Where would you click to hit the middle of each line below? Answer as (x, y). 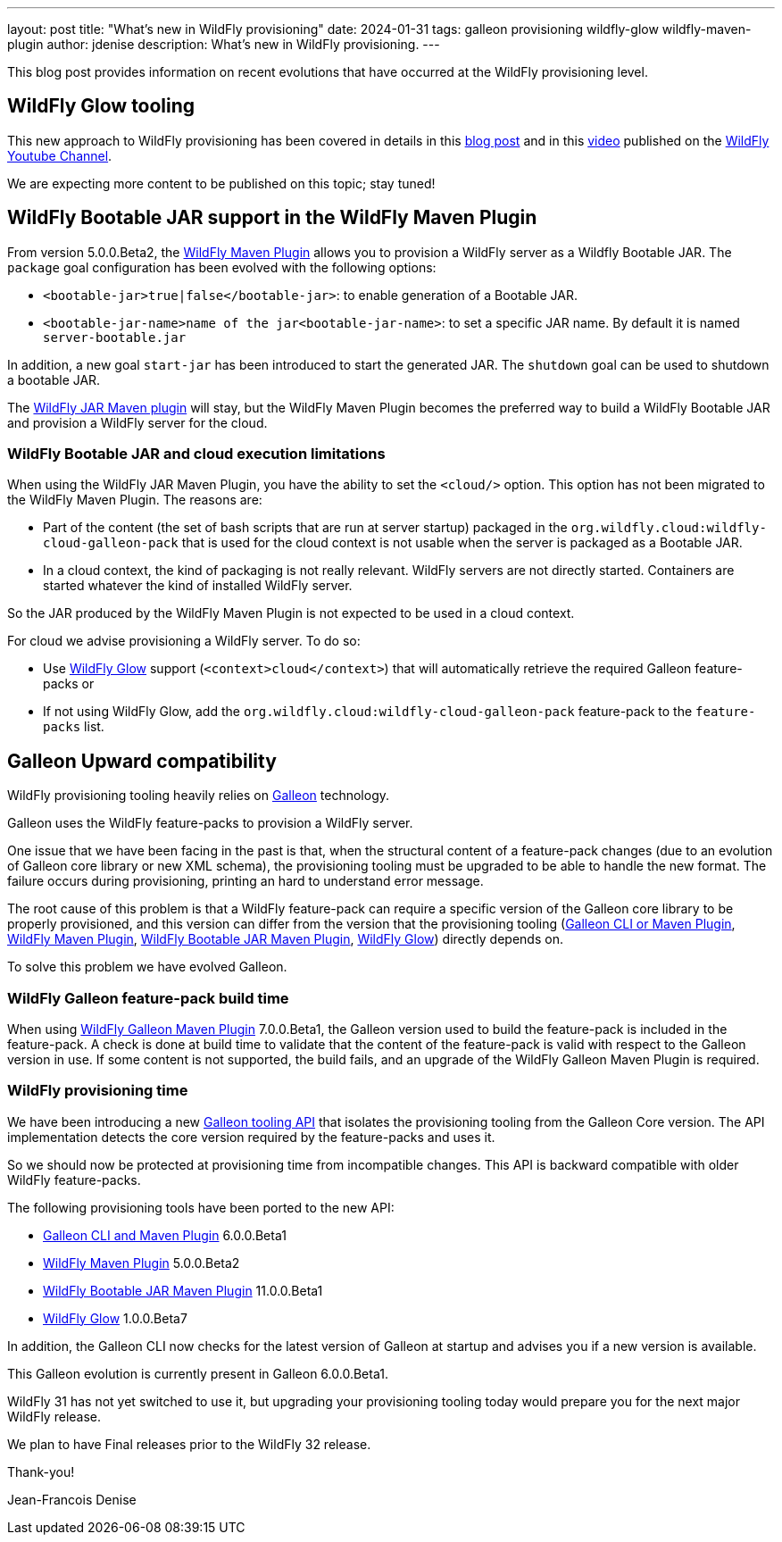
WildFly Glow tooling (101, 106)
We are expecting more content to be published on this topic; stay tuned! (221, 183)
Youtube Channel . (60, 155)
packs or (69, 684)
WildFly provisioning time (98, 1091)
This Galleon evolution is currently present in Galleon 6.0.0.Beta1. (198, 1373)
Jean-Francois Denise (72, 1499)
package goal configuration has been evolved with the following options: (222, 267)
